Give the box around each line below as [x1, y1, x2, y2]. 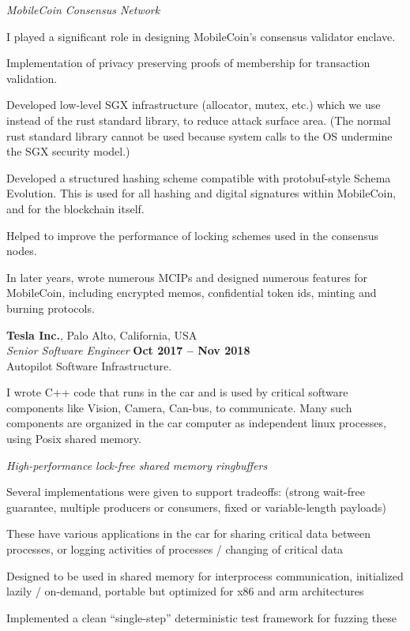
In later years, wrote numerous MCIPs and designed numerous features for [6, 269, 368, 285]
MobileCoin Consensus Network [6, 2, 160, 17]
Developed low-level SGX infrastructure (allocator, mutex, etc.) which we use [6, 96, 381, 113]
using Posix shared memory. [6, 430, 141, 447]
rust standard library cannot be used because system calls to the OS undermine [6, 127, 393, 144]
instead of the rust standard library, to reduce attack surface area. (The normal [6, 111, 391, 128]
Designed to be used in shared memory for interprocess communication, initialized [6, 567, 404, 584]
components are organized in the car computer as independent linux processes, [6, 415, 386, 431]
